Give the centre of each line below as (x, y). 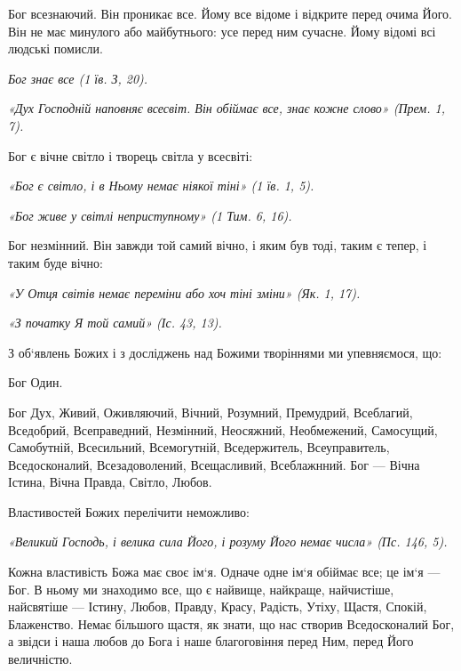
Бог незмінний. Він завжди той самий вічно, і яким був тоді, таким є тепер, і (218, 245)
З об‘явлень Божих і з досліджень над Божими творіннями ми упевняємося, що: (225, 352)
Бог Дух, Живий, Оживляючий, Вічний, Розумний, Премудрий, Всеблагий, (211, 412)
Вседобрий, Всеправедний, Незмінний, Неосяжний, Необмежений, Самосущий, (223, 429)
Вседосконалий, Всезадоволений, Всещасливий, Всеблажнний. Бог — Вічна (214, 464)
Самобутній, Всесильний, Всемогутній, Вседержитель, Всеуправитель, (199, 447)
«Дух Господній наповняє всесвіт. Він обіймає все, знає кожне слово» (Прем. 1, (227, 108)
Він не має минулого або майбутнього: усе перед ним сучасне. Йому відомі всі (222, 31)
